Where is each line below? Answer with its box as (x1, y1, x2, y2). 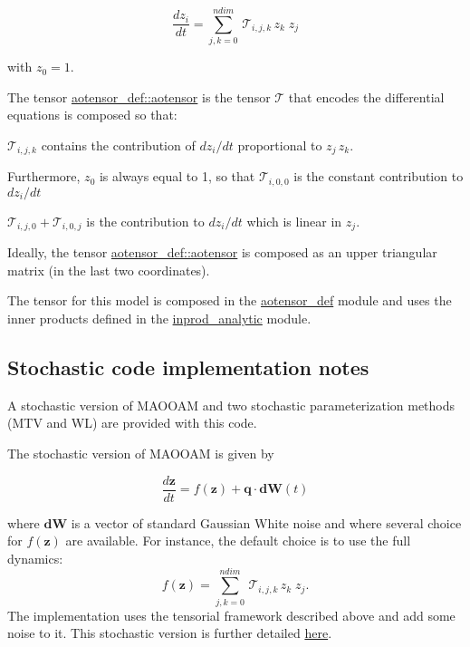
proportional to (237, 135, 322, 154)
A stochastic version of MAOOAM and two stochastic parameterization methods (7, 395, 456, 414)
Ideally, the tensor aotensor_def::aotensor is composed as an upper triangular (7, 243, 437, 262)
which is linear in (246, 211, 342, 230)
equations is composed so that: (7, 105, 177, 124)
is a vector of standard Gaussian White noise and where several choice (71, 513, 462, 532)
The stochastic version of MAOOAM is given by (7, 444, 274, 463)
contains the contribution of (41, 135, 196, 154)
